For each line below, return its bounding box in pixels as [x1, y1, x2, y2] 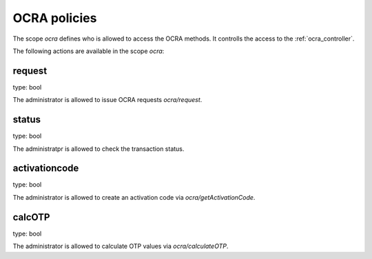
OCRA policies [12, 10, 97, 25]
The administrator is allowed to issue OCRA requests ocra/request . [12, 96, 203, 104]
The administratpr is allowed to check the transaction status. [12, 145, 185, 153]
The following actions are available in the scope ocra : [12, 47, 165, 55]
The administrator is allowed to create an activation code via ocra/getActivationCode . [12, 193, 256, 201]
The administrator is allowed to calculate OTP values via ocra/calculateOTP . [12, 242, 229, 251]
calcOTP [12, 211, 50, 223]
